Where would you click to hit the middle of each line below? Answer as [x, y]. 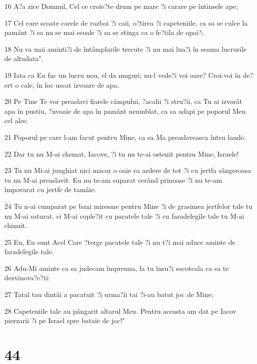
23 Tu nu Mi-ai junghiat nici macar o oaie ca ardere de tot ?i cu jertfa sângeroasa [128, 170]
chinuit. [16, 225]
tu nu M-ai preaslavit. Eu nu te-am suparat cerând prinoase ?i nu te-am [113, 180]
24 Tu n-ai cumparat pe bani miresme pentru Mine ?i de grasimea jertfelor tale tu [128, 206]
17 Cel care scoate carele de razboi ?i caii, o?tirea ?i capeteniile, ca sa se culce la [126, 22]
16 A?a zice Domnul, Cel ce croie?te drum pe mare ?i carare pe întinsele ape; [121, 6]
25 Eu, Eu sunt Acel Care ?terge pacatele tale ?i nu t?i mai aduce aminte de [120, 242]
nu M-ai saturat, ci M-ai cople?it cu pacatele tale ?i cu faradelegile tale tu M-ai [124, 215]
